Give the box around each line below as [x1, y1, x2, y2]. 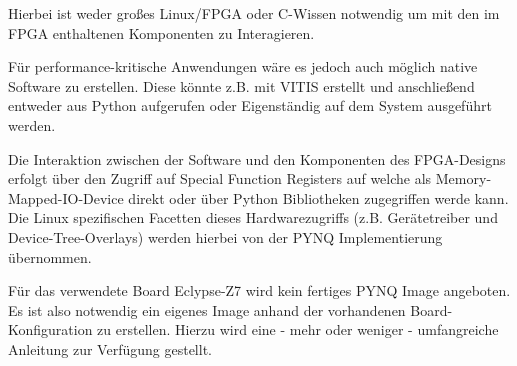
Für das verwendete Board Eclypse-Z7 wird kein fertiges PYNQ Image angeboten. [8, 280, 511, 301]
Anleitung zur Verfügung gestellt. [8, 338, 212, 359]
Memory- [435, 168, 492, 189]
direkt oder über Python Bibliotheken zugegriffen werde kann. [128, 187, 509, 208]
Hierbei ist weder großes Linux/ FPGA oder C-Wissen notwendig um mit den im [8, 3, 500, 23]
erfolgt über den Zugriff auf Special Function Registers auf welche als [8, 168, 432, 189]
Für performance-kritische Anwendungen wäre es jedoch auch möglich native [8, 56, 478, 77]
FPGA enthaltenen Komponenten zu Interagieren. [8, 22, 315, 43]
